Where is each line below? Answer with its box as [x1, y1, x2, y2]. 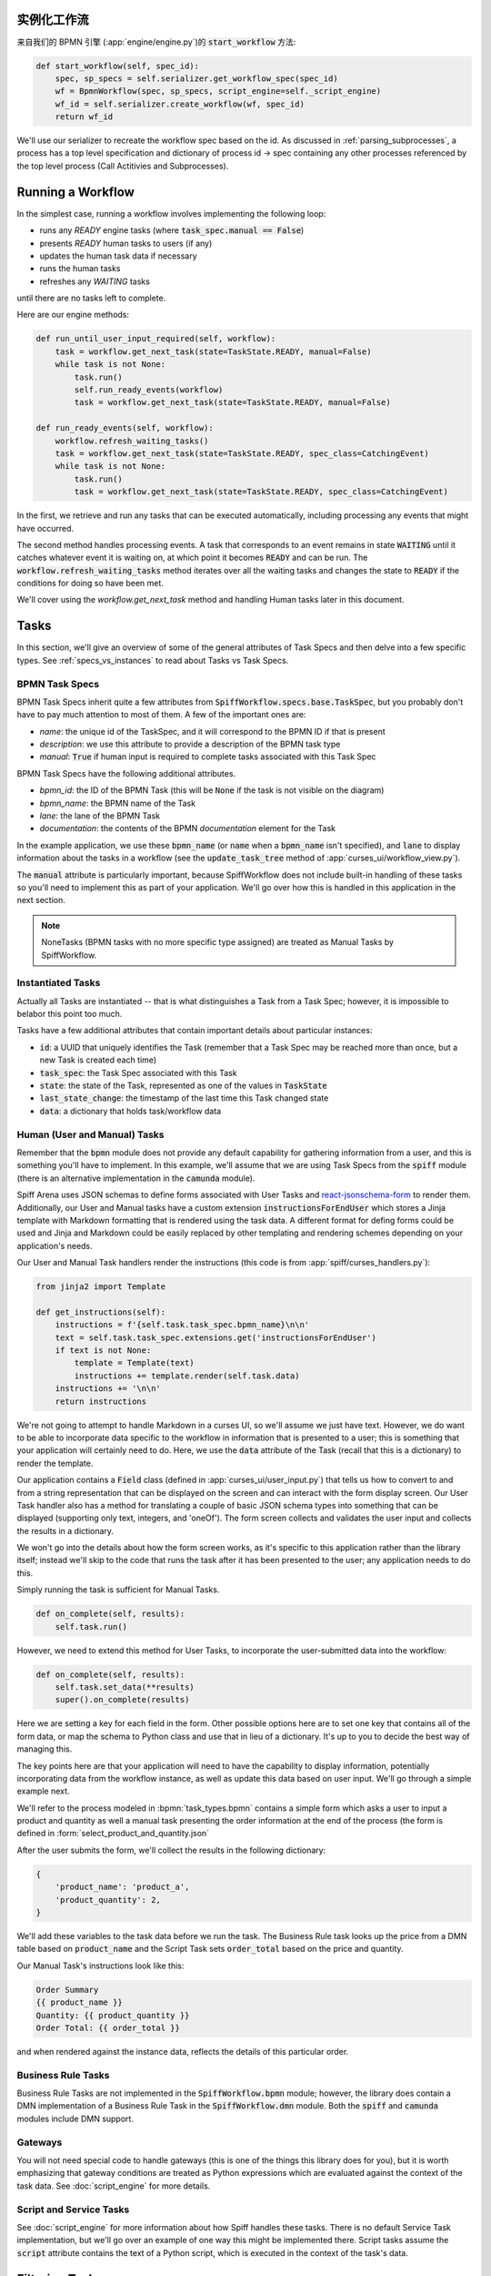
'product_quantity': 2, [55, 1895, 161, 1905]
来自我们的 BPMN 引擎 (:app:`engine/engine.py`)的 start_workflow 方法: [16, 36, 296, 47]
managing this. [16, 1743, 73, 1754]
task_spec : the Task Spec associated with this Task [39, 1067, 237, 1078]
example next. [16, 1785, 70, 1797]
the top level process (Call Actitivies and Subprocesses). [16, 160, 229, 171]
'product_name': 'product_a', [55, 1882, 190, 1893]
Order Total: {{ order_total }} [35, 2022, 181, 2033]
